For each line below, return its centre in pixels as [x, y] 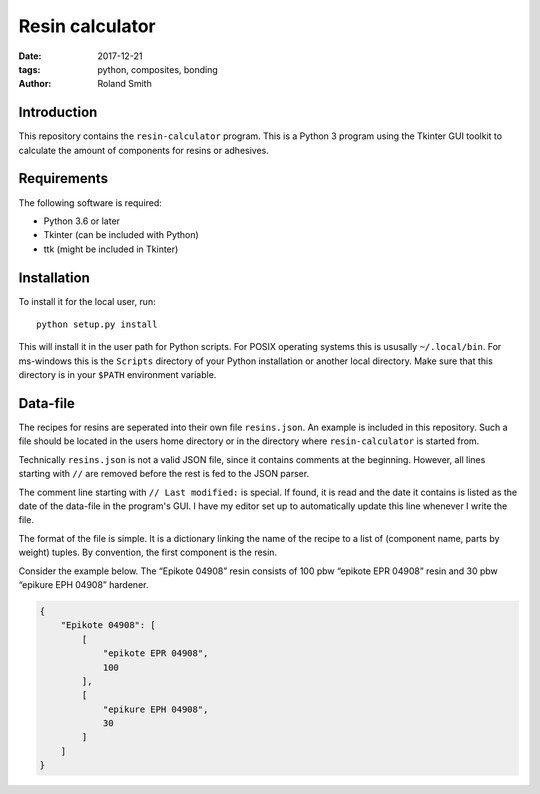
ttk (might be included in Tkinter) [111, 249]
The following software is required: [90, 202]
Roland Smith [124, 84]
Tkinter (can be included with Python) [121, 235]
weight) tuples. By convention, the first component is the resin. [148, 552]
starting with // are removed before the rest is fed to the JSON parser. [164, 474]
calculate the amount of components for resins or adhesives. [144, 150]
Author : [35, 84]
